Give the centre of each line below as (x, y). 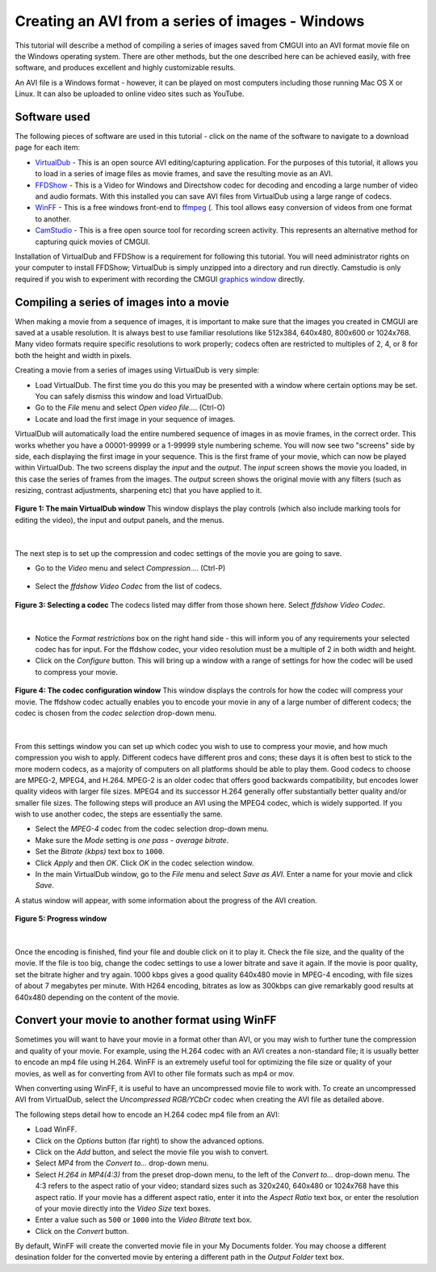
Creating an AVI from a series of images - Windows (190, 21)
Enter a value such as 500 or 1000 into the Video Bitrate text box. (144, 1219)
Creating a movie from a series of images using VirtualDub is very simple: (137, 370)
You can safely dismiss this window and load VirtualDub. (129, 396)
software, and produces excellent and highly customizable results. (125, 68)
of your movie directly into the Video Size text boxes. (123, 1208)
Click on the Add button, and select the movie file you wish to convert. (152, 1152)
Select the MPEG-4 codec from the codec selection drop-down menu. (152, 829)
